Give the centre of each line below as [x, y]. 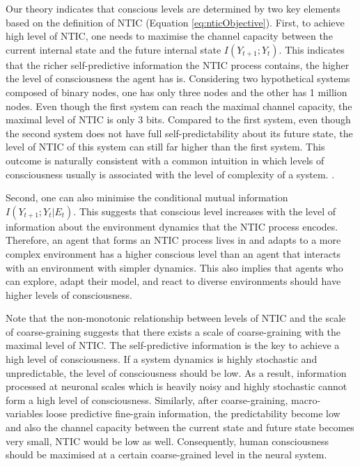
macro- [306, 399]
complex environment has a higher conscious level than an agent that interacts [173, 253]
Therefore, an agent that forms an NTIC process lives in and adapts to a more [173, 240]
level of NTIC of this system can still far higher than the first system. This [165, 147]
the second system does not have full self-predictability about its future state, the [179, 133]
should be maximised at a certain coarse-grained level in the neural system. [166, 455]
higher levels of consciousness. [69, 294]
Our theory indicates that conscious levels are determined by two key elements [173, 8]
